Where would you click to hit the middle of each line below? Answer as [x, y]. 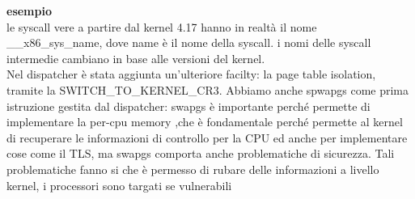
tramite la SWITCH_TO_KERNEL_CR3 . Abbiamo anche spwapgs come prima [208, 89]
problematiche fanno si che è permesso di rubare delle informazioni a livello [193, 169]
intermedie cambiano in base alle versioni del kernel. [136, 58]
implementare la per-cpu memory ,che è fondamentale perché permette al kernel [205, 122]
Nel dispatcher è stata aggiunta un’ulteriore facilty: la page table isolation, [191, 74]
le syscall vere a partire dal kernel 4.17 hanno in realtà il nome [162, 26]
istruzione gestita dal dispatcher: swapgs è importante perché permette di [188, 106]
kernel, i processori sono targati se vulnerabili [119, 185]
